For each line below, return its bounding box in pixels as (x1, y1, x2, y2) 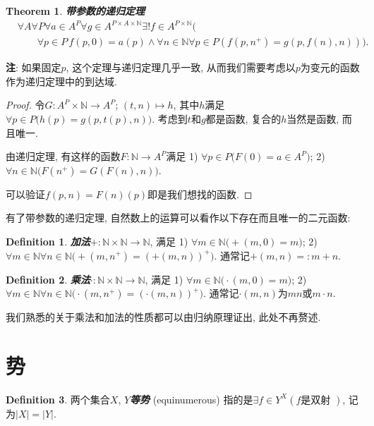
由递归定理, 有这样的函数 (6, 149, 121, 164)
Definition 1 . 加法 (6, 233, 90, 248)
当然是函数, (286, 111, 339, 126)
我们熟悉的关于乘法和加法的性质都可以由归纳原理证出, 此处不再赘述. (6, 310, 321, 324)
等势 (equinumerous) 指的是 (130, 391, 253, 406)
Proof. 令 (6, 97, 45, 112)
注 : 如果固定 (6, 60, 61, 75)
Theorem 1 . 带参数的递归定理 (6, 4, 145, 18)
